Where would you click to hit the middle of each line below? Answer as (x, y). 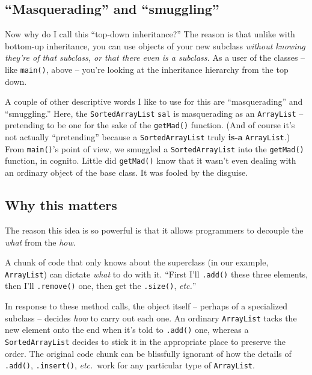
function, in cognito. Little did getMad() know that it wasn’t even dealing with (151, 160)
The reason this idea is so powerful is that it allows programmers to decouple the (154, 230)
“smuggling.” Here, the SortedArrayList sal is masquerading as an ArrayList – (154, 113)
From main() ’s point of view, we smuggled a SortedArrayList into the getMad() (154, 148)
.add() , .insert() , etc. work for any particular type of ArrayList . (130, 365)
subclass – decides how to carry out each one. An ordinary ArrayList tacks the (151, 318)
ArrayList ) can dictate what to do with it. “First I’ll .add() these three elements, (157, 274)
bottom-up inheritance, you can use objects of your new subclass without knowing (155, 45)
